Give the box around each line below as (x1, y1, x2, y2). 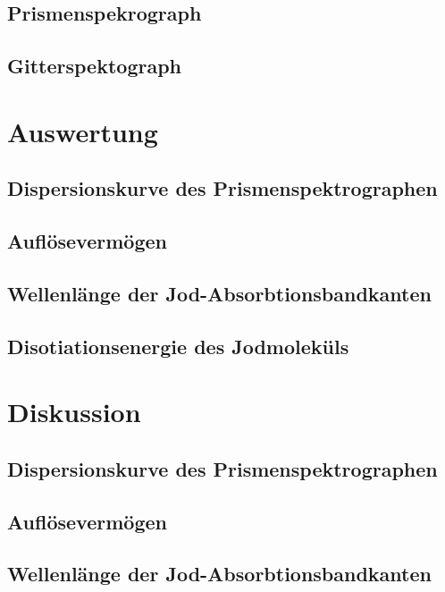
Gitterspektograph (7, 52, 181, 80)
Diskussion (7, 393, 141, 430)
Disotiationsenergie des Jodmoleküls (7, 332, 349, 359)
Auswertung (7, 113, 158, 149)
